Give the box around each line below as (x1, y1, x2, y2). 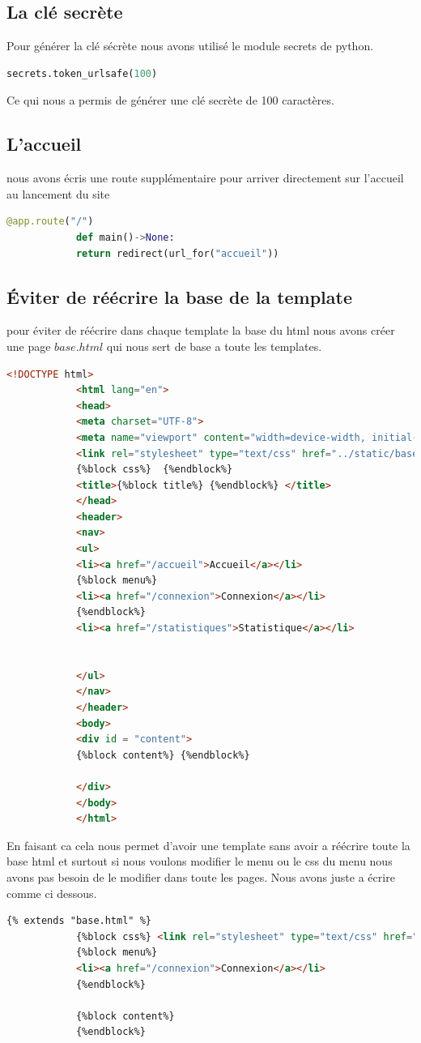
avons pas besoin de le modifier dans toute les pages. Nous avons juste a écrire (6, 868, 395, 885)
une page (6, 337, 51, 354)
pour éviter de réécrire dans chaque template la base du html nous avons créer (6, 322, 395, 339)
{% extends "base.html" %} (6, 915, 151, 927)
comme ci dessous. (6, 884, 97, 901)
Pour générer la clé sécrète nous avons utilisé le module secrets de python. (6, 37, 374, 54)
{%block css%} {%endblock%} (75, 464, 233, 476)
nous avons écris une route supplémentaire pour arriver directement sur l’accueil (6, 169, 404, 186)
